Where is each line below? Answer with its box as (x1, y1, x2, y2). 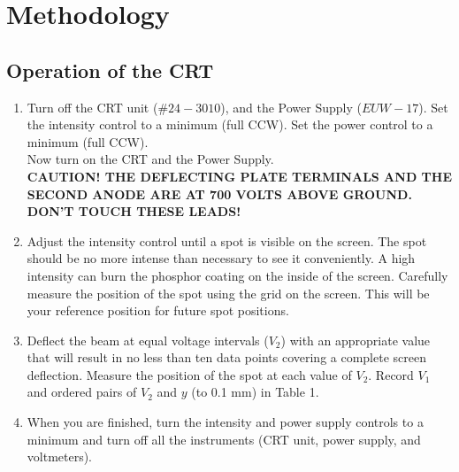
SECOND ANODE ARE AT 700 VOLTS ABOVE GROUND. (27, 184, 412, 203)
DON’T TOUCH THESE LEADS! (27, 202, 241, 221)
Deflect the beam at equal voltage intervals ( (27, 330, 269, 349)
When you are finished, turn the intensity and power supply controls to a (27, 413, 424, 431)
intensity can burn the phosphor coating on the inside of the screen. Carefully (27, 266, 448, 284)
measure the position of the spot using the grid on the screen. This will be (27, 283, 430, 302)
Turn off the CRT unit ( (27, 97, 158, 116)
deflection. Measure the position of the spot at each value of (27, 365, 352, 383)
